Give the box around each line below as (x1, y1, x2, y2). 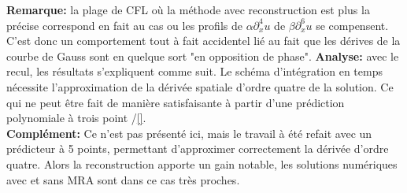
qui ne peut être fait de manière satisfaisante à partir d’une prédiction (6, 94, 345, 110)
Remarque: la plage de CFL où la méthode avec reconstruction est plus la (6, 2, 370, 17)
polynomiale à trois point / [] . (6, 109, 146, 126)
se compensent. (316, 17, 389, 33)
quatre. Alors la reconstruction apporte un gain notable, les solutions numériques (6, 155, 398, 172)
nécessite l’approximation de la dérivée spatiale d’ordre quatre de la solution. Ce (6, 78, 394, 95)
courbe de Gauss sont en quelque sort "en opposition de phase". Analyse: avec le (6, 47, 399, 64)
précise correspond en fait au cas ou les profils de (6, 17, 242, 33)
